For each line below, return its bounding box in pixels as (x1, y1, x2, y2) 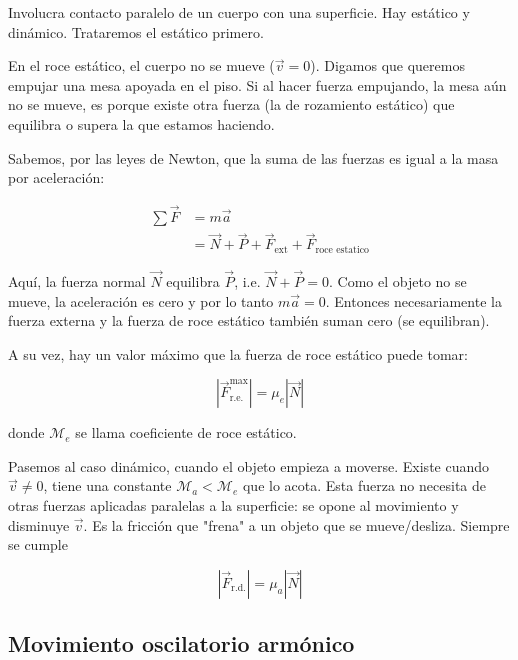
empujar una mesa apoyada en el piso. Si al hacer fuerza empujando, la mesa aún (8, 74, 507, 95)
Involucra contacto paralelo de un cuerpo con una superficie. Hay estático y (8, 2, 470, 22)
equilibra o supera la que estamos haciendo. (8, 113, 275, 134)
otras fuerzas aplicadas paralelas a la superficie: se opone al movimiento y (8, 495, 459, 516)
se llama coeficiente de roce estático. (75, 422, 297, 443)
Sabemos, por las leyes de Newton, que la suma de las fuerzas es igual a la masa (8, 147, 499, 168)
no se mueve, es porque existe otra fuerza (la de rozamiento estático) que (8, 94, 455, 115)
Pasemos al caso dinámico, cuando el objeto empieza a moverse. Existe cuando (8, 455, 490, 476)
